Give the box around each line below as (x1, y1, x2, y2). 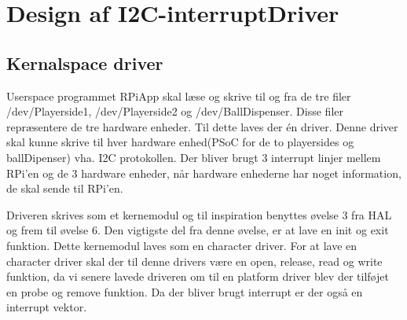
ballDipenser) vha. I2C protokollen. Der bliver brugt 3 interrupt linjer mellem (6, 149, 381, 165)
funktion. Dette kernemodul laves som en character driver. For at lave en (6, 237, 357, 253)
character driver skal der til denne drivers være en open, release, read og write (6, 252, 383, 269)
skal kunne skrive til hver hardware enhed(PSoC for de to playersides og (6, 134, 354, 150)
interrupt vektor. (6, 299, 87, 315)
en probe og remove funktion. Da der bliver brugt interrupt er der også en (6, 283, 363, 300)
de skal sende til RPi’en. (6, 180, 123, 197)
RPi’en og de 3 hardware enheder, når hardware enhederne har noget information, (6, 164, 401, 181)
